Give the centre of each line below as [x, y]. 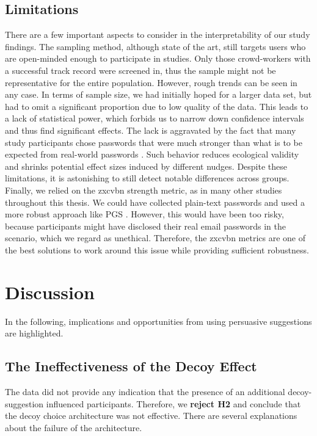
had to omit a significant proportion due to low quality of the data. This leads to [157, 106]
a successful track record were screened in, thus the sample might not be [140, 70]
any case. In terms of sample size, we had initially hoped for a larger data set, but [158, 94]
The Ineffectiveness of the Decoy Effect [131, 366]
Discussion [50, 292]
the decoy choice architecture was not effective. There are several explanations [151, 416]
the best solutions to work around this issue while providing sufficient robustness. [157, 249]
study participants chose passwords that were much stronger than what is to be [154, 142]
